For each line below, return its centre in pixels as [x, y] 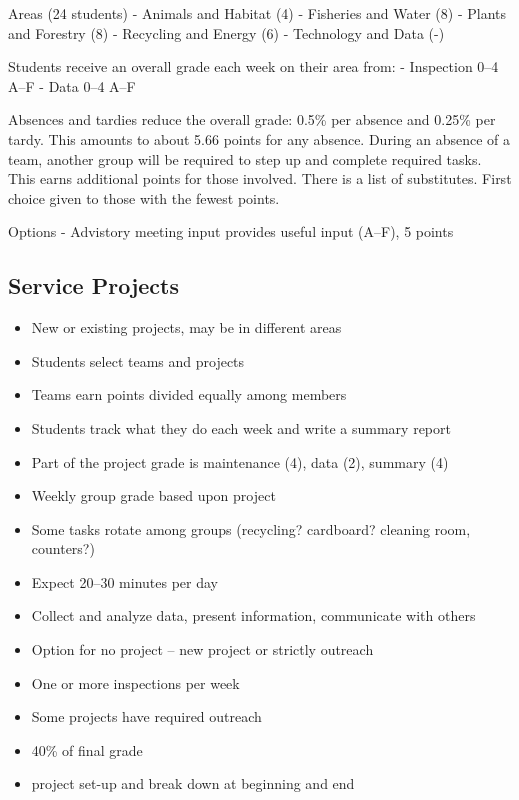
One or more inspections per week [135, 682]
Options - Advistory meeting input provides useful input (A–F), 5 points [231, 231]
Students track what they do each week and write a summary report [241, 427]
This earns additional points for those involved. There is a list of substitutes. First [260, 178]
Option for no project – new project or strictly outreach [202, 649]
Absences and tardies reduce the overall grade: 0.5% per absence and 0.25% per [252, 119]
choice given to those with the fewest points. [144, 197]
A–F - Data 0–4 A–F [72, 85]
